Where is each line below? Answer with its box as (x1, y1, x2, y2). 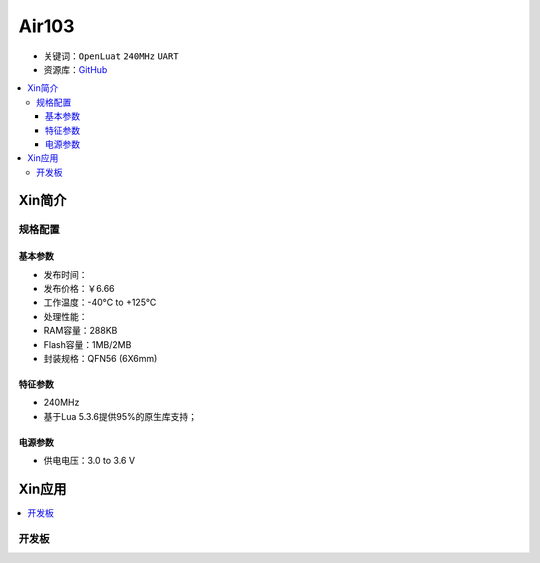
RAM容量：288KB (43, 325, 118, 337)
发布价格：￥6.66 (43, 283, 115, 295)
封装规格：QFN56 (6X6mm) (43, 352, 158, 364)
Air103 (18, 15, 75, 37)
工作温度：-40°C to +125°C (43, 296, 157, 309)
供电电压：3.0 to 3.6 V (43, 455, 135, 467)
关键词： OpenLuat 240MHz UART (43, 50, 179, 62)
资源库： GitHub (43, 63, 108, 75)
